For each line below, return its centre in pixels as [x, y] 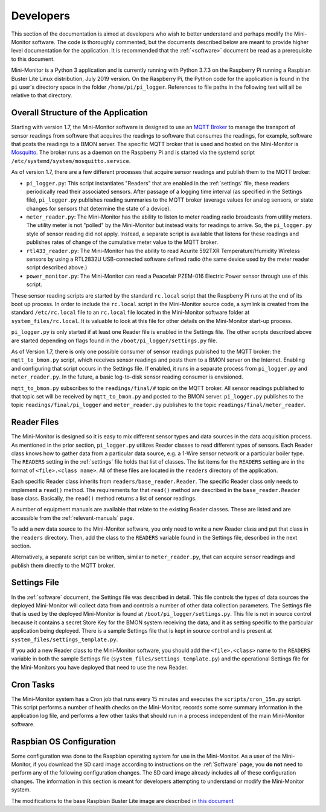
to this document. [33, 59]
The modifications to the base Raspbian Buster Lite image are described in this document [122, 801]
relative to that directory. [42, 95]
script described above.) [57, 267]
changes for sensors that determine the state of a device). [99, 208]
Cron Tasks [33, 684]
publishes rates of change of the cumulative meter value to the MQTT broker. [122, 242]
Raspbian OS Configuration [63, 742]
